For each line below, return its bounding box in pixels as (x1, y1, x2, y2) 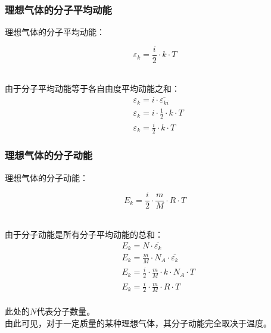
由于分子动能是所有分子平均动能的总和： (5, 228, 163, 240)
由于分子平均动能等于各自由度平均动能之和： (5, 82, 180, 95)
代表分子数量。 (36, 305, 95, 317)
